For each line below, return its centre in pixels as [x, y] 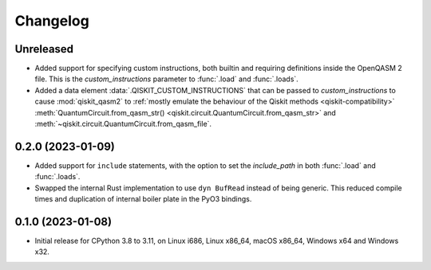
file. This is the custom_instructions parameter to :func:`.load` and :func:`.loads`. [166, 79]
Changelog [52, 21]
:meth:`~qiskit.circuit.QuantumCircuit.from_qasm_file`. [123, 124]
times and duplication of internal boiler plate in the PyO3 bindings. [143, 199]
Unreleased [44, 49]
